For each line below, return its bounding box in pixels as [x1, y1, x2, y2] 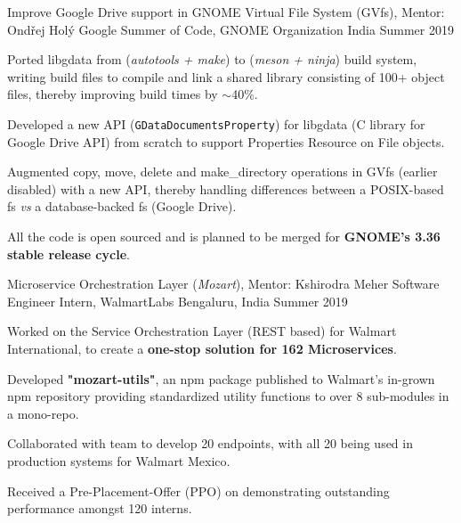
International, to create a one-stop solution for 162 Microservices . [7, 339, 397, 357]
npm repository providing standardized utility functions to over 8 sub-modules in [7, 387, 449, 405]
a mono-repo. [7, 404, 79, 422]
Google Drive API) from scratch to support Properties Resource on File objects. [7, 132, 445, 151]
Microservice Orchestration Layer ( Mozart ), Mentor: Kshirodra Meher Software [7, 274, 440, 293]
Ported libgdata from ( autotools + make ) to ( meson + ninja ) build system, [7, 50, 417, 69]
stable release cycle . [7, 244, 130, 263]
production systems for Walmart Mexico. [7, 451, 230, 470]
